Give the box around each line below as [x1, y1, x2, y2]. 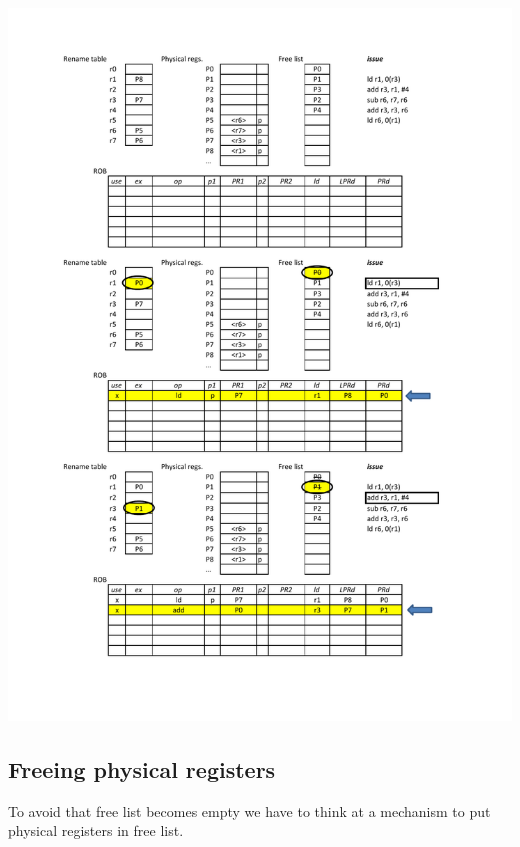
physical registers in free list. [8, 820, 184, 841]
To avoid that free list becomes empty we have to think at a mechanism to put [8, 800, 491, 821]
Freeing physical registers [8, 753, 276, 784]
